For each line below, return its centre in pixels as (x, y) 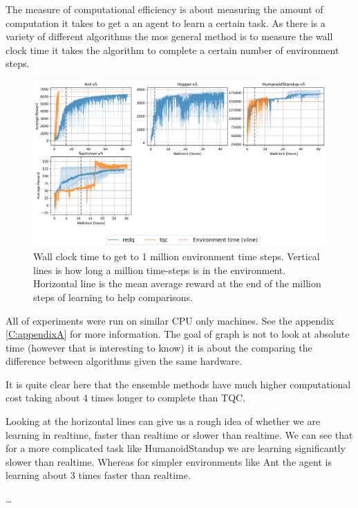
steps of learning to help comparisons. (113, 297)
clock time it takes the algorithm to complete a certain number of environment (172, 49)
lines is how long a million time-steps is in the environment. (160, 270)
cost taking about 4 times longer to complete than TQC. (126, 398)
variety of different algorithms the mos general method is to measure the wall (169, 36)
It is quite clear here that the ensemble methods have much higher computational (178, 384)
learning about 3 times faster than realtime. (98, 475)
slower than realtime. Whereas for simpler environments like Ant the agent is (169, 461)
